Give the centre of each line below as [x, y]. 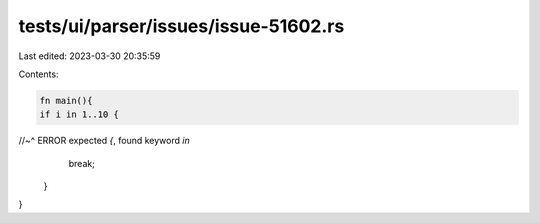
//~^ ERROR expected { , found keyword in [104, 141]
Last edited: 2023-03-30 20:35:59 [89, 56]
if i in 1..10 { [79, 114]
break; [81, 163]
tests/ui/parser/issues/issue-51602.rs [181, 26]
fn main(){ [66, 100]
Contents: [38, 74]
